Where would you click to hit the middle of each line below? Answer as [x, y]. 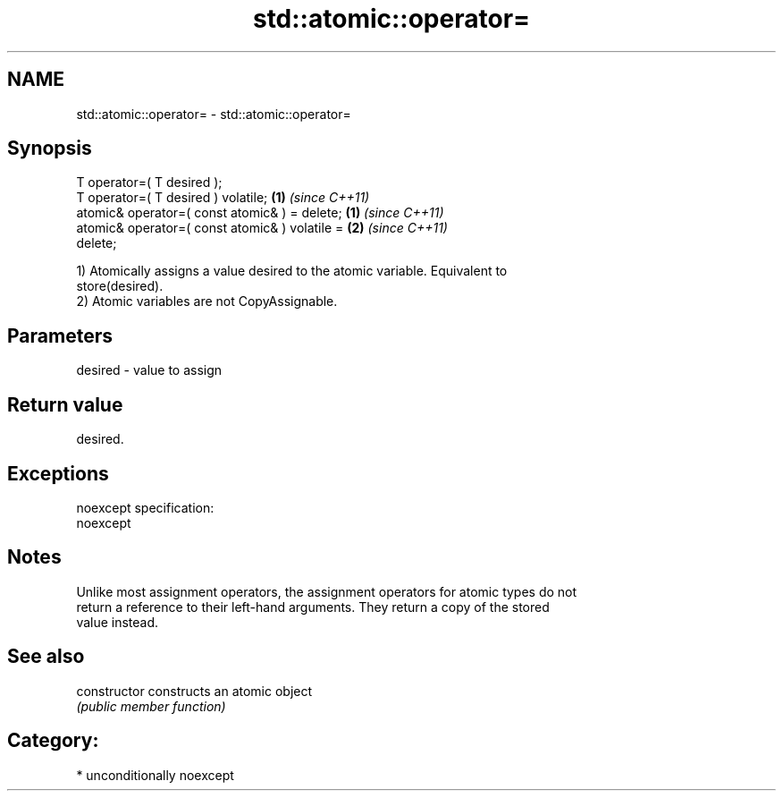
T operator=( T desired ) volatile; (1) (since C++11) [223, 198]
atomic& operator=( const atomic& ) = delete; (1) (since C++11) [260, 213]
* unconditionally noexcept [155, 775]
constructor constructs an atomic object [194, 691]
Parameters [60, 335]
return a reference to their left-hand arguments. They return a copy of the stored [313, 607]
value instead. [118, 622]
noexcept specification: [145, 507]
